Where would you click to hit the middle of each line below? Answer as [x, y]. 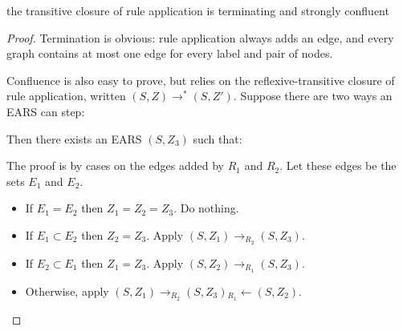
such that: [218, 138]
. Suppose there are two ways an [313, 96]
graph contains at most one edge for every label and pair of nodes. [170, 53]
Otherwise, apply [67, 291]
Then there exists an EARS [74, 138]
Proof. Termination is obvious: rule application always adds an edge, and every [200, 37]
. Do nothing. [206, 208]
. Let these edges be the [338, 165]
